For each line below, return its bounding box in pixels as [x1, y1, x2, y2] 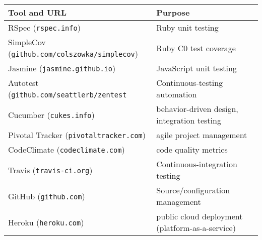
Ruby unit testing [156, 22, 219, 33]
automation [156, 88, 197, 100]
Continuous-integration [156, 158, 237, 170]
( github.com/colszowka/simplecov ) [8, 48, 138, 59]
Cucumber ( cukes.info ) [8, 108, 95, 121]
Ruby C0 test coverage [156, 42, 236, 54]
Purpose [156, 7, 190, 18]
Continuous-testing [156, 77, 223, 88]
